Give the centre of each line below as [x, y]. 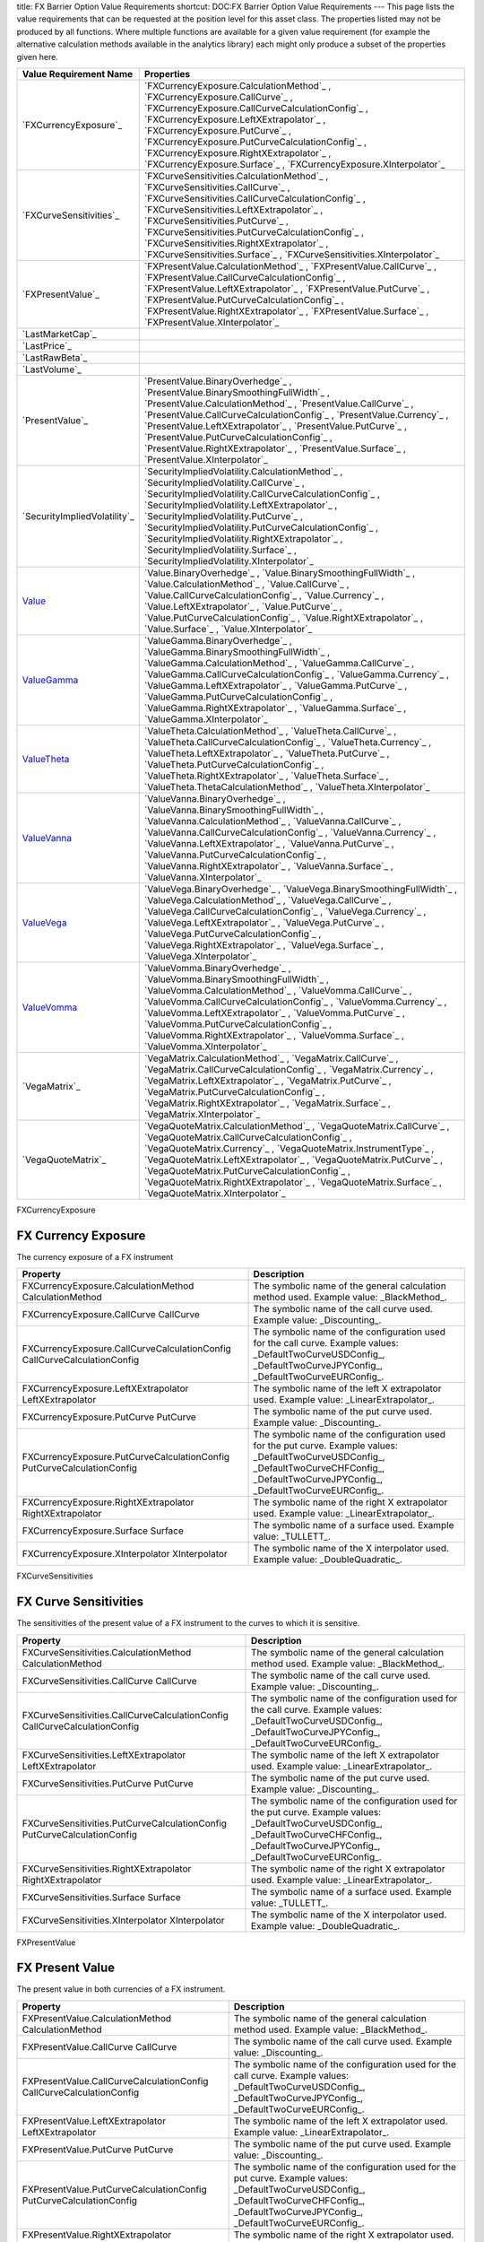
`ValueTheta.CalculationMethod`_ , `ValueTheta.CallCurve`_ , [270, 731]
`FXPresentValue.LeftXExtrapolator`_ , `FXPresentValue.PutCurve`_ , [287, 289]
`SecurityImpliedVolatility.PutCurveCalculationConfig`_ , [261, 527]
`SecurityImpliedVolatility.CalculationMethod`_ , [243, 471]
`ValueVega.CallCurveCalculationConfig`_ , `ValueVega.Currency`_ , [285, 911]
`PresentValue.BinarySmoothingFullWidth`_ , [237, 392]
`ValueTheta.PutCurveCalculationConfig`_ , [234, 764]
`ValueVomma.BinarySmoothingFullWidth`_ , [236, 979]
